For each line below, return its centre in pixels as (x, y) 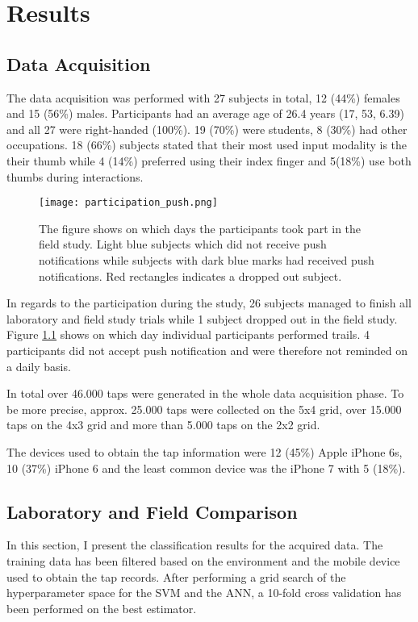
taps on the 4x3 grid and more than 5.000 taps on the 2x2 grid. (163, 425)
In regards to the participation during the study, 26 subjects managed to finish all (209, 303)
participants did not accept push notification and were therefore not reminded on (207, 350)
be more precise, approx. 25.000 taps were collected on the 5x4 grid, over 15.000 (204, 409)
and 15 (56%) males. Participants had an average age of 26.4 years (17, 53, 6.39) (205, 113)
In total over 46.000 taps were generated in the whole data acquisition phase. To (205, 393)
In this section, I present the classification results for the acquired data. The (195, 545)
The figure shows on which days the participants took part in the (200, 228)
